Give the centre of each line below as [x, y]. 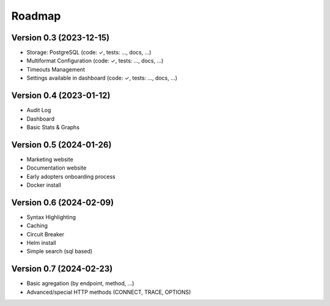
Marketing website [50, 159]
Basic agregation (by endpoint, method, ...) [80, 283]
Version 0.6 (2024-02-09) [63, 202]
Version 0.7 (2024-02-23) [62, 269]
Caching [37, 226]
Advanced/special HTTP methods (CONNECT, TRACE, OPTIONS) [109, 292]
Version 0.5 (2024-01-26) [61, 145]
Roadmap [36, 16]
